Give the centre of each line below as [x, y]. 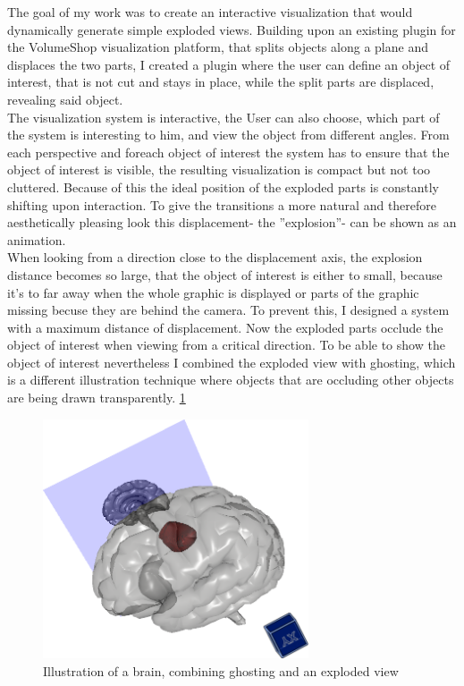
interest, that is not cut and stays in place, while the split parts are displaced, [221, 82]
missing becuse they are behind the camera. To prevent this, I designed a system [228, 310]
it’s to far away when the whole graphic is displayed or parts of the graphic [213, 292]
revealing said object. [65, 99]
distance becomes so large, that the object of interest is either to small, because [225, 274]
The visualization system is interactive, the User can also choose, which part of [224, 117]
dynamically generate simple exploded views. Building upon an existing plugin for [232, 29]
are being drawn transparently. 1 [97, 398]
